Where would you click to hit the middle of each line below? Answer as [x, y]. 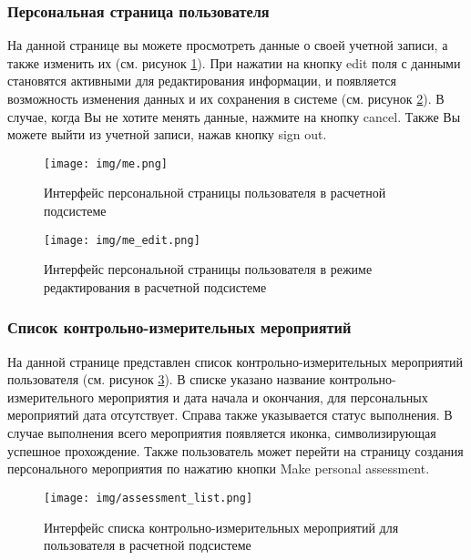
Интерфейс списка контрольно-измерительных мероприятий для [221, 527]
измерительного [51, 397]
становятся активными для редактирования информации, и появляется [202, 81]
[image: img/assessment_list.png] [148, 498]
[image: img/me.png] [106, 163]
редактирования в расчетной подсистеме [155, 286]
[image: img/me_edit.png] [122, 240]
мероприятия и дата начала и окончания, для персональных [263, 397]
